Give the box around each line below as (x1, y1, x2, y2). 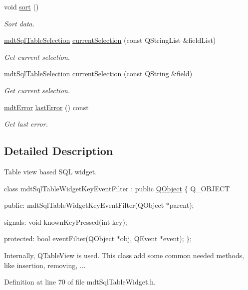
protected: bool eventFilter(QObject (4, 233, 115, 244)
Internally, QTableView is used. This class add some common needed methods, (4, 250, 245, 260)
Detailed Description (4, 143, 113, 158)
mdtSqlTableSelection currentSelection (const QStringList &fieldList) (4, 35, 216, 45)
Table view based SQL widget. (4, 166, 97, 176)
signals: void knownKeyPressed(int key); (4, 216, 127, 227)
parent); (169, 200, 194, 210)
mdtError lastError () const (4, 102, 89, 112)
